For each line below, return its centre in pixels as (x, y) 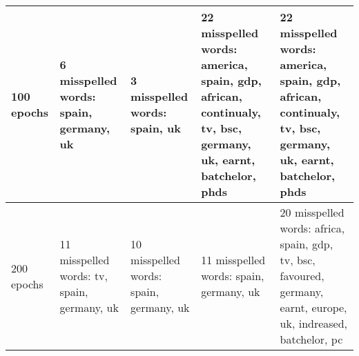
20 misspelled (312, 212)
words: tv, (84, 276)
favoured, (302, 276)
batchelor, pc (311, 339)
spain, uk (156, 128)
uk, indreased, (314, 323)
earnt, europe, (313, 307)
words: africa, (312, 228)
